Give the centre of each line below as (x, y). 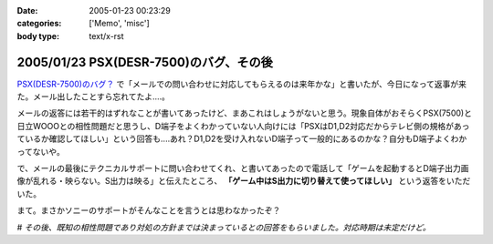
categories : (39, 24)
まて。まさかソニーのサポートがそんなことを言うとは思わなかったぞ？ (149, 210)
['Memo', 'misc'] (119, 24)
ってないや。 (41, 151)
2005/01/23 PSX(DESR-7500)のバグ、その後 (145, 62)
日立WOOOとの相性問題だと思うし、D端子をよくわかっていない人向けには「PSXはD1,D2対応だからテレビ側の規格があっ (243, 126)
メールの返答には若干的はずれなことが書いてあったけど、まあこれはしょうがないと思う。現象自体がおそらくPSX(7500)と (244, 113)
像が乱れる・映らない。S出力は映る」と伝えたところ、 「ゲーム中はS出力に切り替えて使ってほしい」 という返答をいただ (244, 181)
